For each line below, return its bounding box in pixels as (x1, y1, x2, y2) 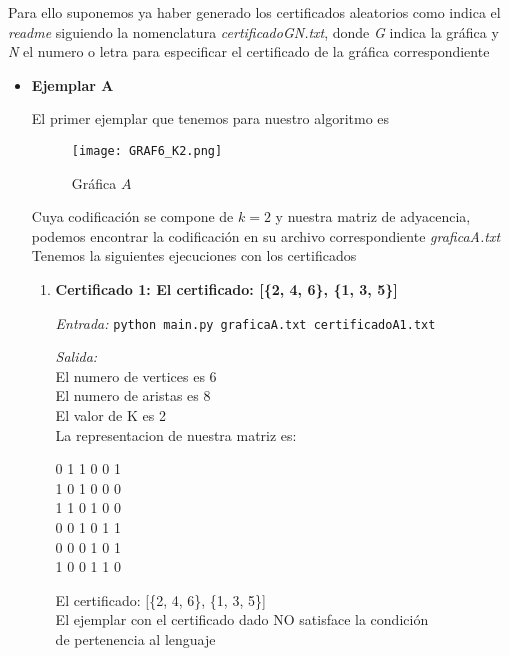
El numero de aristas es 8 (55, 385, 211, 406)
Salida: (55, 346, 98, 367)
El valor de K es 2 (55, 405, 166, 426)
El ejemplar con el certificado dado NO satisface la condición (55, 609, 429, 630)
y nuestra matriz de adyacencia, (275, 206, 471, 227)
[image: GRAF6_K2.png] (71, 143, 223, 158)
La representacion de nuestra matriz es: (55, 424, 297, 445)
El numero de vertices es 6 (55, 365, 217, 386)
